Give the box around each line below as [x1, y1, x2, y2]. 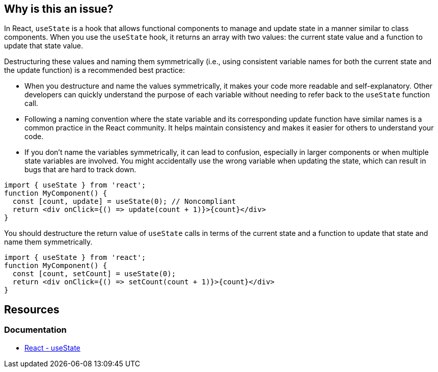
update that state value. [4, 41, 84, 50]
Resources [4, 303, 60, 316]
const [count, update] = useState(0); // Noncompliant [12, 197, 236, 206]
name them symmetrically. [4, 237, 93, 247]
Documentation [4, 325, 67, 335]
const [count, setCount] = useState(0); [12, 270, 176, 278]
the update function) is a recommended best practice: [4, 66, 185, 75]
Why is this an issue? [4, 3, 114, 15]
